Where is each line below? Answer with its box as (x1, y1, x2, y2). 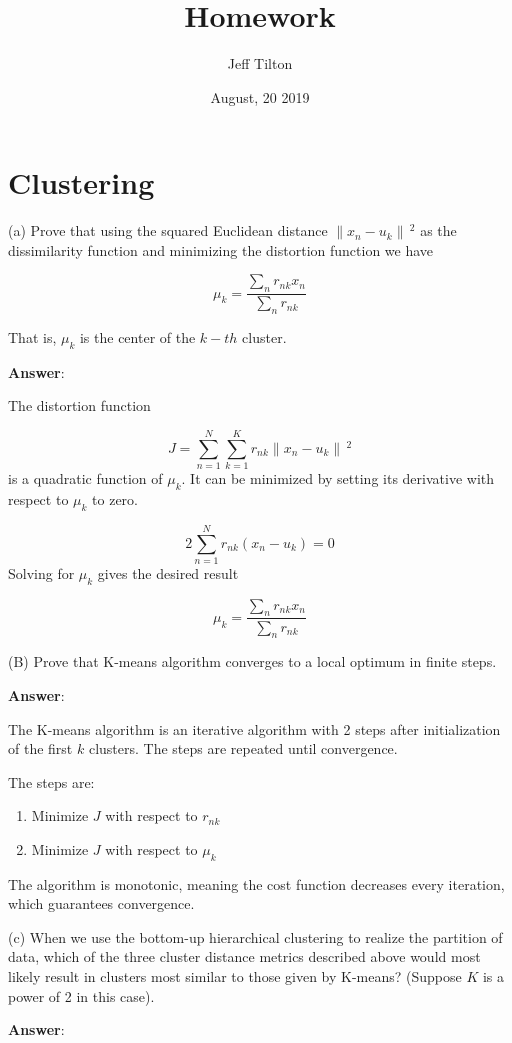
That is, (8, 327, 57, 348)
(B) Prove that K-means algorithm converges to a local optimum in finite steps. (8, 651, 497, 672)
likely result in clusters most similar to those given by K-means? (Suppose (8, 966, 462, 987)
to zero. (92, 488, 138, 509)
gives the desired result (97, 562, 239, 583)
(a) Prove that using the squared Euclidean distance (8, 220, 328, 241)
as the (420, 220, 457, 241)
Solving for (8, 562, 75, 583)
